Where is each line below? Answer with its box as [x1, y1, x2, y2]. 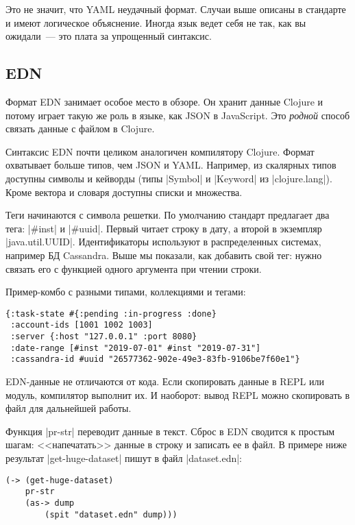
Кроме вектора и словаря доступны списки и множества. [5, 184, 243, 199]
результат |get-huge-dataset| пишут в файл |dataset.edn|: [5, 450, 242, 465]
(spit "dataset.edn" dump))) [45, 509, 177, 520]
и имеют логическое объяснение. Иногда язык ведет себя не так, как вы [5, 15, 306, 29]
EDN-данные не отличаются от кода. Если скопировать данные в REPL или [5, 374, 325, 388]
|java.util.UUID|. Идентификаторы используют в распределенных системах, [5, 234, 321, 249]
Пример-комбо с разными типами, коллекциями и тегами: [5, 284, 246, 299]
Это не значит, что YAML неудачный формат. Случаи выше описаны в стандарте [5, 2, 346, 16]
